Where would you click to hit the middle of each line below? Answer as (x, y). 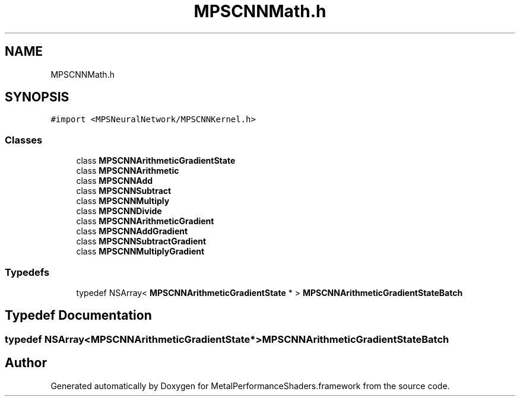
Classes (24, 140)
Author (26, 363)
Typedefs (27, 272)
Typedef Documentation (78, 316)
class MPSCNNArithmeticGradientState (156, 161)
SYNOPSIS (37, 97)
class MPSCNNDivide (119, 211)
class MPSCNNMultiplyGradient (140, 252)
